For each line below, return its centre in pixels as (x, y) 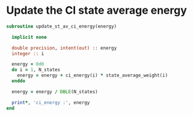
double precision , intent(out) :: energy (64, 48)
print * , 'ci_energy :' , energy (51, 102)
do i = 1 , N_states (36, 70)
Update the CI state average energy (97, 10)
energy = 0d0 (28, 64)
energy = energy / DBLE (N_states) (55, 91)
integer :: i (28, 54)
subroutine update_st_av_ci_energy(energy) (62, 26)
